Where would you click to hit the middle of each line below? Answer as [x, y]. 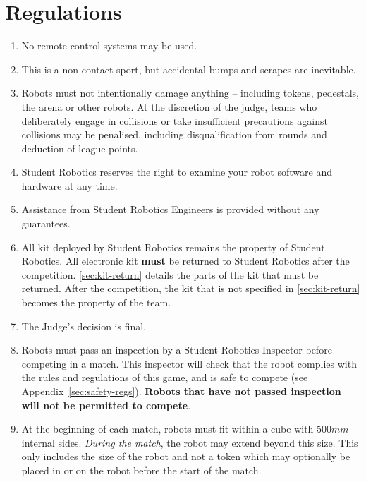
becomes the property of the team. [96, 302]
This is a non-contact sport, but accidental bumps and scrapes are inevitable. [189, 69]
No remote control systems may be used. [109, 46]
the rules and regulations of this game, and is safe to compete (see [165, 377]
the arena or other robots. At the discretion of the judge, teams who [169, 106]
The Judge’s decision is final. [84, 326]
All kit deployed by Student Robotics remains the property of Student [173, 247]
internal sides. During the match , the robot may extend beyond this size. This [190, 442]
